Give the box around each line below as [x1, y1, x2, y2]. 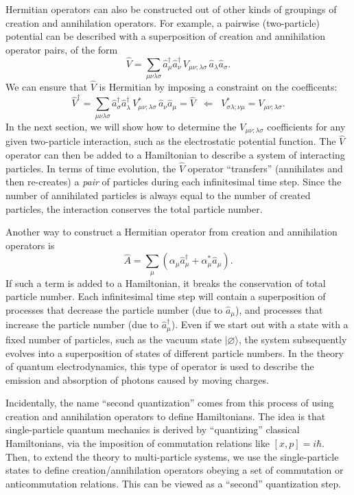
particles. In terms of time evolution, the [5, 161, 176, 175]
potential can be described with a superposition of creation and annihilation [5, 29, 325, 43]
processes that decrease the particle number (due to [5, 303, 223, 316]
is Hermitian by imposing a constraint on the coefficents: [99, 80, 338, 94]
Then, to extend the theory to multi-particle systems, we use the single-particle [5, 449, 339, 463]
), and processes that [235, 303, 323, 316]
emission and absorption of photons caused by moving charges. [5, 372, 269, 387]
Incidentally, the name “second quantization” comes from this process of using [5, 395, 334, 410]
